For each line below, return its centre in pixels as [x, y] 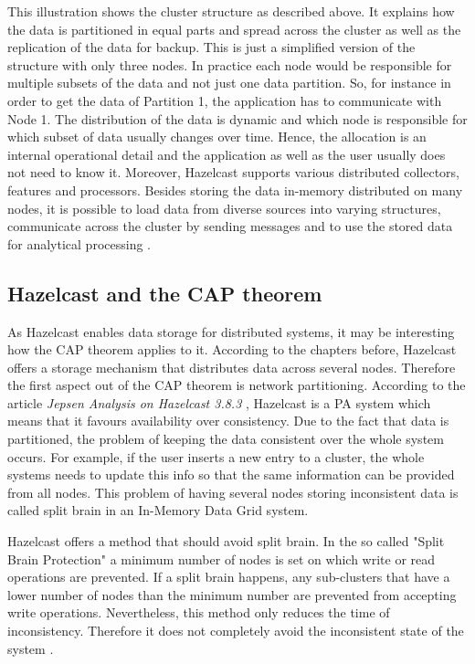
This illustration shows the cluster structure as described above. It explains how [231, 11]
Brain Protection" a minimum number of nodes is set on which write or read [222, 559]
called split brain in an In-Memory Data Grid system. [158, 510]
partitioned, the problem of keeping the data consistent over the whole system [226, 439]
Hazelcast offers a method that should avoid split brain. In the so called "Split [226, 541]
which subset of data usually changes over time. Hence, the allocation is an [217, 137]
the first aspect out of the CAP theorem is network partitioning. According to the [237, 385]
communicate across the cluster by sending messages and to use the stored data [230, 226]
